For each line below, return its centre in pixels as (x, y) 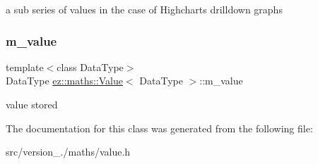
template (25, 67)
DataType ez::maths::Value (64, 81)
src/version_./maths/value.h (68, 152)
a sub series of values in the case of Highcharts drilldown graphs (144, 9)
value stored (32, 104)
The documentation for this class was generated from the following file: (159, 128)
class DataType (90, 67)
